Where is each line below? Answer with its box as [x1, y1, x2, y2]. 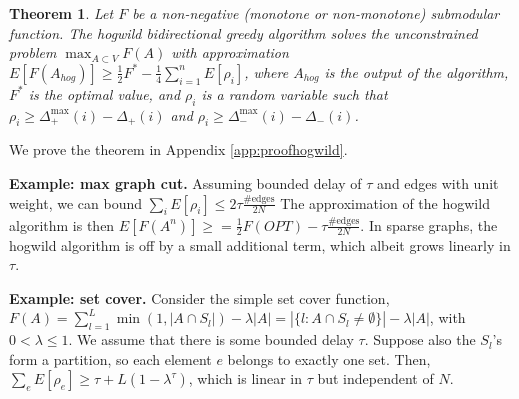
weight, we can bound [9, 192, 142, 213]
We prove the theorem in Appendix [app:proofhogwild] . [9, 139, 348, 160]
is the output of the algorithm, [324, 61, 509, 82]
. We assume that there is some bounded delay [68, 329, 354, 350]
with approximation [171, 42, 289, 63]
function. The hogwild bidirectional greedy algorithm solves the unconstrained [9, 22, 478, 43]
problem [9, 42, 57, 63]
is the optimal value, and [28, 83, 181, 104]
